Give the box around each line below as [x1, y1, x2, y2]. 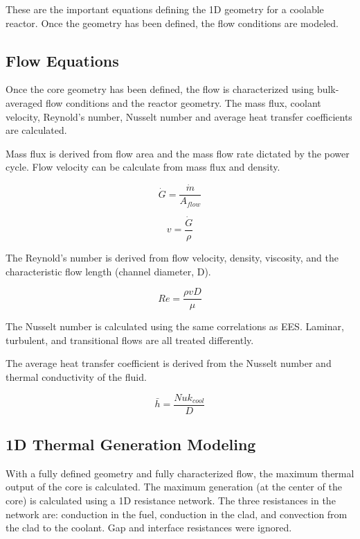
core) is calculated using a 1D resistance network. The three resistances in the [6, 493, 336, 508]
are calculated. [6, 123, 67, 137]
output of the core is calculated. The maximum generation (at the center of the [6, 479, 342, 494]
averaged [6, 95, 43, 110]
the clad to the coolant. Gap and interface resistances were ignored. [6, 520, 292, 535]
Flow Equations [6, 49, 119, 71]
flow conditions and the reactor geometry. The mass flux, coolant [45, 95, 321, 110]
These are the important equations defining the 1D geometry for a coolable [6, 2, 324, 16]
